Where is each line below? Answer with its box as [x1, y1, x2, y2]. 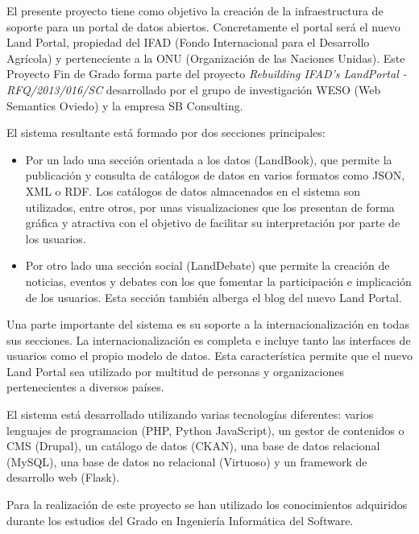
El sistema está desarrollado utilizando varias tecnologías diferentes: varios [6, 406, 374, 423]
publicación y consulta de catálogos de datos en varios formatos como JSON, [25, 167, 405, 184]
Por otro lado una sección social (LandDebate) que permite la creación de [25, 257, 390, 274]
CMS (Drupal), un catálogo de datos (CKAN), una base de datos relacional [6, 437, 380, 454]
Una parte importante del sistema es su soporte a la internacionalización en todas [6, 316, 409, 333]
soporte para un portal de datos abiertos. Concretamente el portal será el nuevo [6, 18, 400, 35]
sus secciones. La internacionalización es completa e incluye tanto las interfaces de [6, 331, 411, 348]
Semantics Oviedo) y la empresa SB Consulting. [6, 97, 243, 114]
